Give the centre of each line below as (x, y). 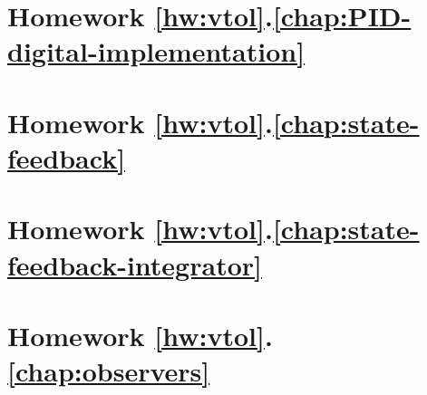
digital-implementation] (156, 51)
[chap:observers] (109, 371)
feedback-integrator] (135, 264)
